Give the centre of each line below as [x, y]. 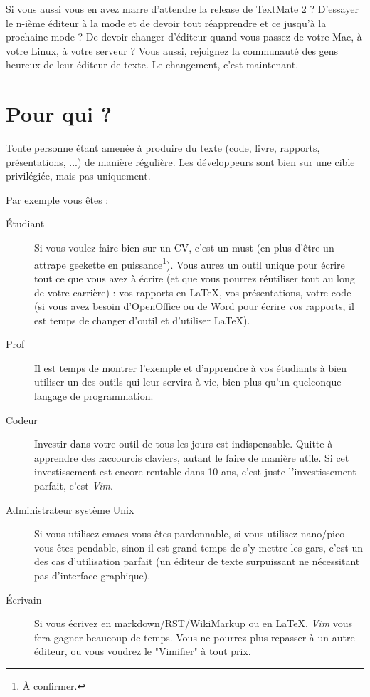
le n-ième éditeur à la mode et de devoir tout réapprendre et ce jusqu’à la [166, 22]
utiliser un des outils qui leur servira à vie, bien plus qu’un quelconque [188, 382]
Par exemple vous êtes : [57, 199]
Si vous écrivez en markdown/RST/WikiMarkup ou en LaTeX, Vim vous [194, 623]
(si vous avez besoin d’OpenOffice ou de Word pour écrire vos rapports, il [194, 306]
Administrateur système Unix [70, 509]
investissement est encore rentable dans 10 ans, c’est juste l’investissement [195, 471]
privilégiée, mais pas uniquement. [78, 176]
